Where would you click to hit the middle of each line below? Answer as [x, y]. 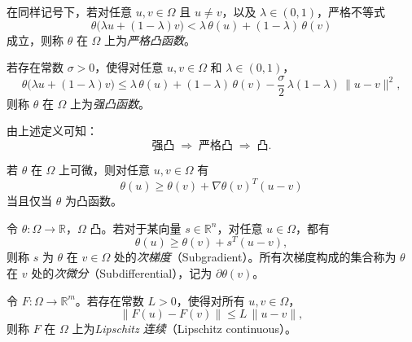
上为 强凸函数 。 [110, 103]
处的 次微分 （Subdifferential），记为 [122, 272]
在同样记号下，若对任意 [69, 11]
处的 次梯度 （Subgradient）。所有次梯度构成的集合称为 [255, 257]
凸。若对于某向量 [136, 228]
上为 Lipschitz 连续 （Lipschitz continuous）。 [184, 329]
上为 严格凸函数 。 [150, 39]
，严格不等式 [351, 11]
